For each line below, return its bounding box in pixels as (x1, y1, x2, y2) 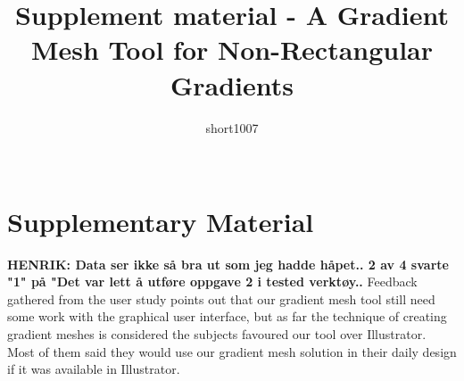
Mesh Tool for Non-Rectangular (30, 31, 434, 68)
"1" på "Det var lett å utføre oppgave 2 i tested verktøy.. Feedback (7, 272, 418, 291)
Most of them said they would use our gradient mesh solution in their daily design (7, 342, 457, 360)
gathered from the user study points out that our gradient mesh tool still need (7, 289, 435, 308)
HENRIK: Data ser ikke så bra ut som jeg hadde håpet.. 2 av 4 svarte (7, 254, 449, 273)
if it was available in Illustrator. (7, 360, 180, 378)
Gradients (170, 66, 294, 103)
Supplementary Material (7, 203, 314, 239)
